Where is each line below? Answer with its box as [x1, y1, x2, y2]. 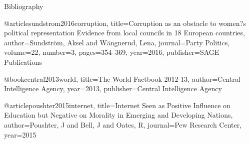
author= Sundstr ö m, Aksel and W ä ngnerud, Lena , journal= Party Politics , [4, 37, 230, 47]
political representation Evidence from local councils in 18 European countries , [4, 27, 245, 38]
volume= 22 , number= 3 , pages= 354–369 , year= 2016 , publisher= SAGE [4, 47, 219, 57]
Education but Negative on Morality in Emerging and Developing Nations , [4, 110, 233, 120]
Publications [4, 56, 42, 67]
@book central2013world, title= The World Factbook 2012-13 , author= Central [4, 73, 240, 84]
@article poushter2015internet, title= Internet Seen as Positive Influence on [4, 100, 230, 110]
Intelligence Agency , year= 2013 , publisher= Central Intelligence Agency [4, 83, 222, 94]
